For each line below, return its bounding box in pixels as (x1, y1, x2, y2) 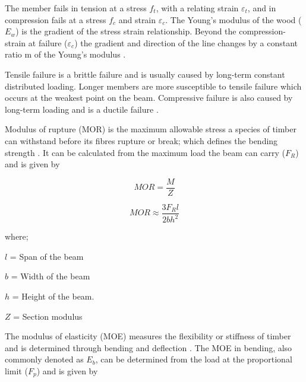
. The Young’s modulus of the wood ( (165, 13, 302, 26)
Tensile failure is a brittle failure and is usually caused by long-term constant (5, 68, 285, 80)
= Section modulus (13, 310, 83, 322)
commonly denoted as (5, 353, 84, 365)
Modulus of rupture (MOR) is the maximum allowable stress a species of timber (5, 123, 296, 135)
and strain (118, 13, 156, 26)
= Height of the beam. (12, 289, 94, 302)
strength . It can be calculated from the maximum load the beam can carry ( (5, 146, 285, 158)
